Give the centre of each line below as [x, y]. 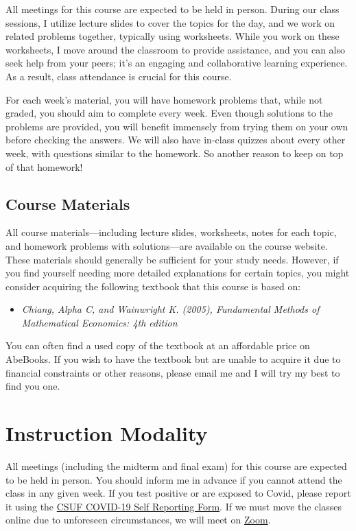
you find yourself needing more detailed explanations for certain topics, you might [178, 273]
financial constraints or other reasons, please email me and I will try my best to [173, 372]
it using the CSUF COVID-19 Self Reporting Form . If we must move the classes [174, 506]
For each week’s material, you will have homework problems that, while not [164, 99]
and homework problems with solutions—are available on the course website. [167, 245]
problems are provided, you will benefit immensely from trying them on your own [177, 126]
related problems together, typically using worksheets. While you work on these [173, 36]
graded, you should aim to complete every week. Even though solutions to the [169, 113]
